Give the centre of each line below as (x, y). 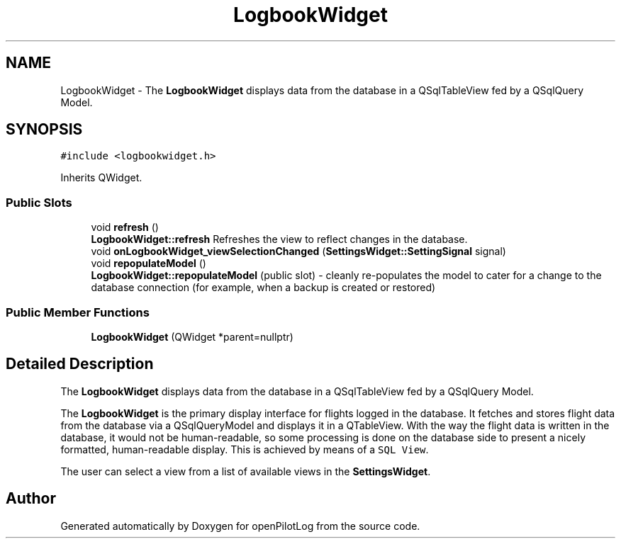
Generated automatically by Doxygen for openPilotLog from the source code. (240, 526)
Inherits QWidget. (101, 178)
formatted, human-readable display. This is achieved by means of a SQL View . (245, 449)
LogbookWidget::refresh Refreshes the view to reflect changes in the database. (279, 239)
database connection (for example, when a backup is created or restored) (263, 288)
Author (31, 499)
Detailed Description (80, 364)
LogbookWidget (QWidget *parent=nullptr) (192, 336)
